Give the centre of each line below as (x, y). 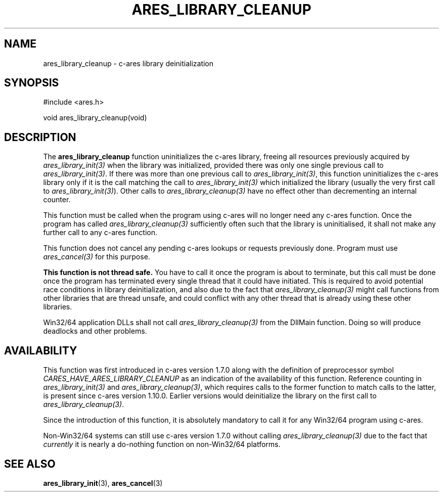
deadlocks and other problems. (95, 331)
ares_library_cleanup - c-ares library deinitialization (128, 63)
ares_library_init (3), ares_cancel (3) (103, 483)
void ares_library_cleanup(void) (95, 118)
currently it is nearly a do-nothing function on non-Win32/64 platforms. (162, 444)
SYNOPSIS (32, 83)
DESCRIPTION (40, 137)
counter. (57, 200)
